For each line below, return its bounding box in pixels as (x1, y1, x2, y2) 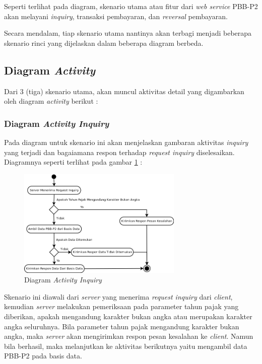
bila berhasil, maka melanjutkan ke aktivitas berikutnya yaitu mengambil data (4, 340, 247, 351)
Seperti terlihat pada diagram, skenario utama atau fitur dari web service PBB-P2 (4, 1, 258, 11)
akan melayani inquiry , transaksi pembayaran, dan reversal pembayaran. (4, 11, 228, 21)
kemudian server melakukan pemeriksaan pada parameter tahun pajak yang (4, 301, 239, 312)
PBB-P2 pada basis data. (4, 350, 82, 361)
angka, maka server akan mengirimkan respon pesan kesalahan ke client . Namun (4, 331, 253, 341)
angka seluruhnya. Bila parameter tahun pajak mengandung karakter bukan (4, 321, 239, 331)
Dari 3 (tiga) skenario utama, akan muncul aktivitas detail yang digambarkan (4, 86, 244, 96)
